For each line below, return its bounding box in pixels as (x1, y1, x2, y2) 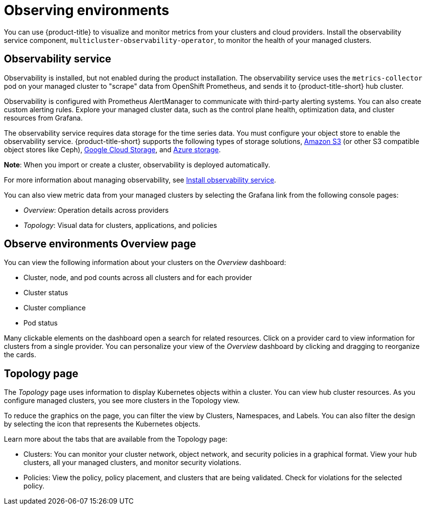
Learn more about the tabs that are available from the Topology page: (4, 435, 228, 444)
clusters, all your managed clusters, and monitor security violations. (23, 458, 241, 467)
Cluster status (23, 288, 68, 297)
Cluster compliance (23, 304, 86, 312)
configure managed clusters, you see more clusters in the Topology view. (4, 396, 240, 405)
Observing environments (4, 2, 170, 19)
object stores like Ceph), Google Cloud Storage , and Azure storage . (4, 145, 221, 154)
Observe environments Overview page (4, 238, 196, 250)
